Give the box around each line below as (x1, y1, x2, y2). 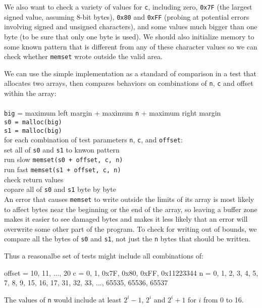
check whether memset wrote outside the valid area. (4, 51, 163, 62)
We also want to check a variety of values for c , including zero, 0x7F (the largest (4, 2, 252, 12)
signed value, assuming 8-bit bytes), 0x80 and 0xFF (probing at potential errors (4, 11, 249, 22)
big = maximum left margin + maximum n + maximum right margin (4, 108, 221, 118)
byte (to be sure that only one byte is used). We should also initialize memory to (4, 31, 254, 41)
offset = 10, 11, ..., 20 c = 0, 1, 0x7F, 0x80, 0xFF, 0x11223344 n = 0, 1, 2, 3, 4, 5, (4, 267, 258, 278)
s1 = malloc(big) (4, 127, 62, 134)
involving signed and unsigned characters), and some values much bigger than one (4, 21, 257, 32)
